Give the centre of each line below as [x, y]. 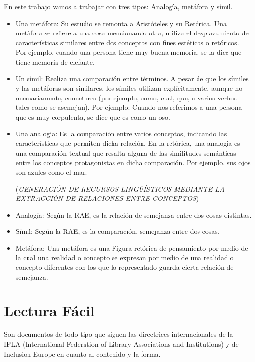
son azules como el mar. [51, 172]
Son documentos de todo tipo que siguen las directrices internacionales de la [119, 334]
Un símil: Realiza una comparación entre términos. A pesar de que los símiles [132, 78]
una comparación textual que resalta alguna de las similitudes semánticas [126, 152]
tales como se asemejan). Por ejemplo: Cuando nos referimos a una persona [129, 107]
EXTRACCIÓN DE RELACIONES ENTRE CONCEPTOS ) [107, 198]
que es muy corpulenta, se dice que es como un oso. [93, 116]
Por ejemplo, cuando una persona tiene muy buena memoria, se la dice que [128, 52]
